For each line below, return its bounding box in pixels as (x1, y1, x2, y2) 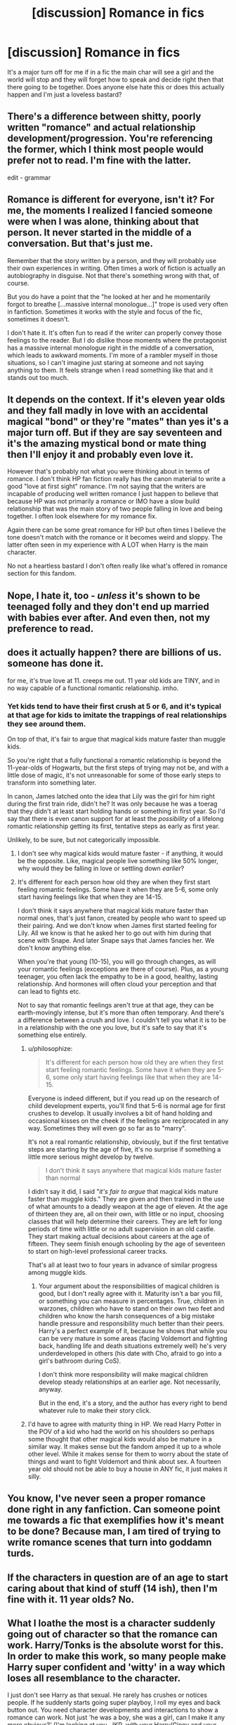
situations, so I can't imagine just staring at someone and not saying (7, 358, 204, 367)
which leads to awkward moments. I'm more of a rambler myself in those (7, 350, 218, 359)
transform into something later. (7, 778, 97, 787)
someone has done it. (7, 658, 104, 670)
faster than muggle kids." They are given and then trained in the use (27, 1195, 225, 1203)
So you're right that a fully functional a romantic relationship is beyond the (7, 756, 221, 764)
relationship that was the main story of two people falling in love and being (7, 504, 223, 513)
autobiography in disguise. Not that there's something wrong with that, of (7, 271, 219, 279)
